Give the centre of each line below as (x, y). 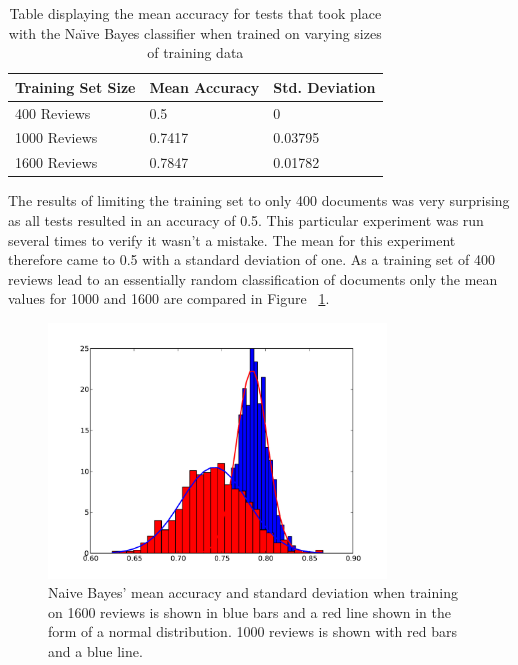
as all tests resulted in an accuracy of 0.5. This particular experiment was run (246, 220)
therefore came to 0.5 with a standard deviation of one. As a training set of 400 (251, 259)
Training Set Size (75, 86)
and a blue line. (95, 651)
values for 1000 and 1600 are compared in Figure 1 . (169, 298)
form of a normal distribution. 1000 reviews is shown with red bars (252, 631)
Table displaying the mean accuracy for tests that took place (195, 13)
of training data (195, 52)
